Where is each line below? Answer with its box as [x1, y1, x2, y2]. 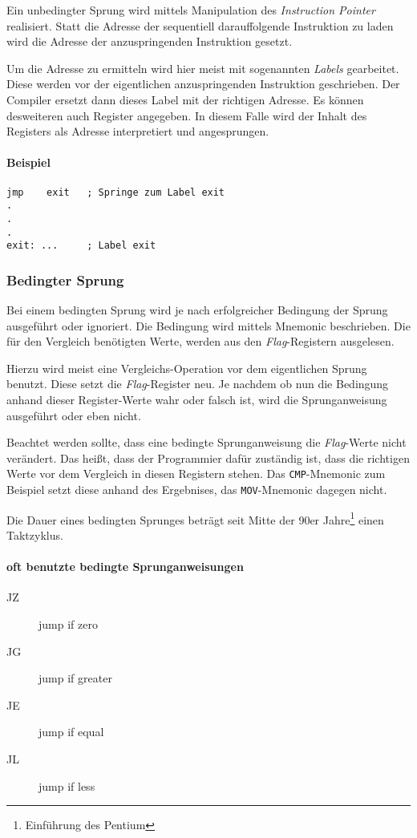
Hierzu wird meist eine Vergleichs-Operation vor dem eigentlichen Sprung [6, 359, 367, 376]
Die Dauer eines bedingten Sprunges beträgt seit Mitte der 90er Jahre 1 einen [6, 508, 384, 528]
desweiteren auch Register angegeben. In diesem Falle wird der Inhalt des [6, 107, 367, 123]
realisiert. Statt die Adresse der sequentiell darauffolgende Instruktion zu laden [6, 17, 394, 34]
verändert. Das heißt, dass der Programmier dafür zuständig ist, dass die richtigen [6, 449, 410, 466]
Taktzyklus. [6, 526, 63, 543]
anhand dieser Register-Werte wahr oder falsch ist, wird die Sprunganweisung [6, 391, 387, 408]
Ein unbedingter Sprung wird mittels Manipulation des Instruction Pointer [6, 2, 375, 18]
